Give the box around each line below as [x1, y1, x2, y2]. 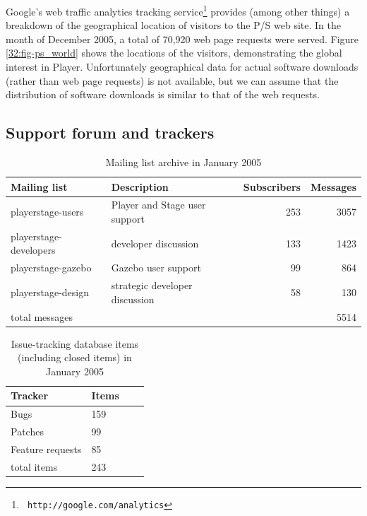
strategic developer [111, 278, 193, 293]
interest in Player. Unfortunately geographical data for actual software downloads [6, 59, 359, 74]
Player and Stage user [111, 197, 206, 212]
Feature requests [11, 442, 82, 457]
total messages [11, 309, 73, 324]
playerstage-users [11, 204, 84, 219]
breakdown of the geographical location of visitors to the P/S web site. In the [6, 18, 341, 33]
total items [11, 459, 58, 474]
